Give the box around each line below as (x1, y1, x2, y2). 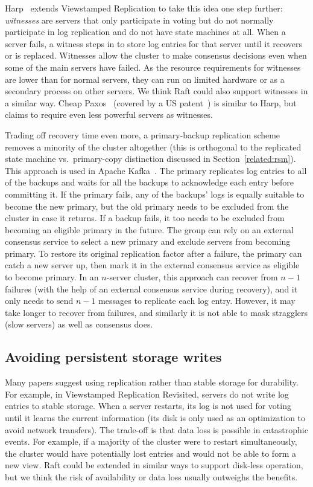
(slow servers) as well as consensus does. (5, 318, 153, 331)
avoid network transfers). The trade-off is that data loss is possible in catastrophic (5, 423, 308, 436)
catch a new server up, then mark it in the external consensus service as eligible (5, 259, 300, 271)
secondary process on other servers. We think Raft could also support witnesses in (5, 85, 308, 97)
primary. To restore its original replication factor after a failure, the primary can (5, 247, 302, 259)
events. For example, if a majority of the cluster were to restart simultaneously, (5, 435, 297, 448)
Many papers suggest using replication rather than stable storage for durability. (5, 376, 299, 389)
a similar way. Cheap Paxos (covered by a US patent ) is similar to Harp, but (5, 96, 297, 109)
